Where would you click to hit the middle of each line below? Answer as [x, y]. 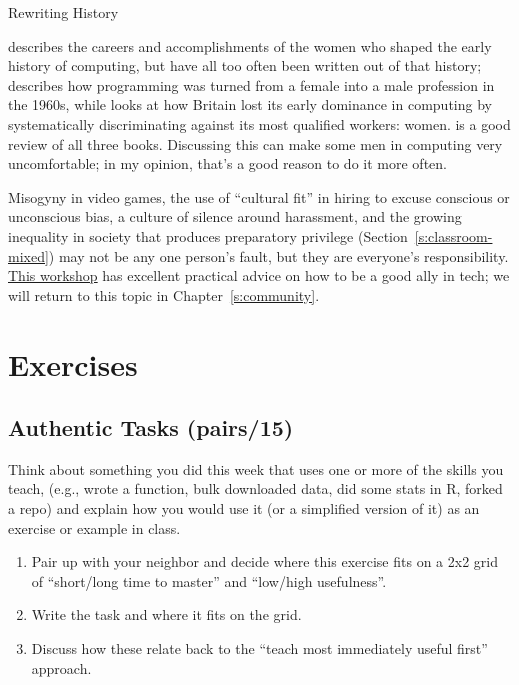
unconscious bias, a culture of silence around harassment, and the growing [235, 216]
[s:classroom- [453, 235]
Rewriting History [63, 12]
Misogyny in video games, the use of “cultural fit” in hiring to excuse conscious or [259, 196]
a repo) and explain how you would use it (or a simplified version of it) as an [244, 508]
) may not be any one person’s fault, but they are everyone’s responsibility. [278, 255]
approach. [61, 667]
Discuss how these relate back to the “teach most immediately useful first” [259, 648]
